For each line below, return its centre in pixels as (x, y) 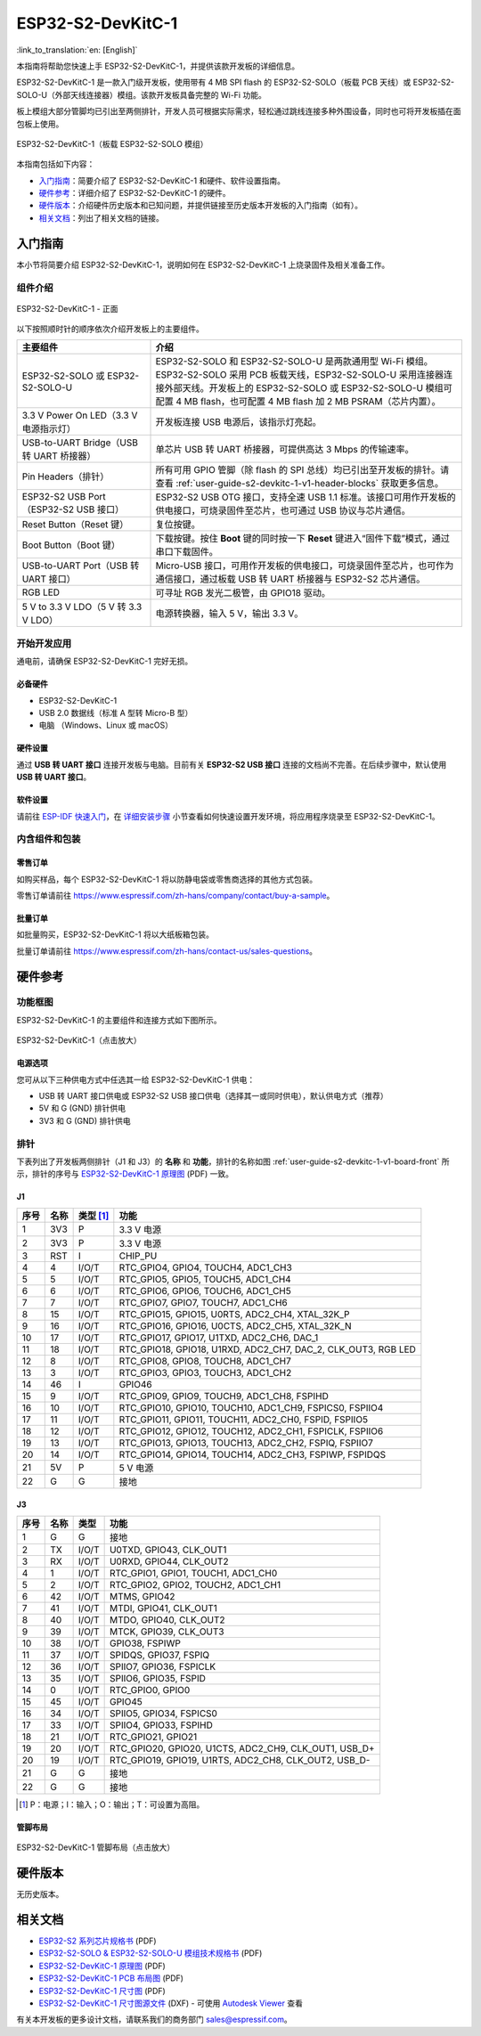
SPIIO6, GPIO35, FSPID (158, 1678)
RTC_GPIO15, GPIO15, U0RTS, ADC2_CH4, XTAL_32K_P (235, 1314)
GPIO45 (126, 1701)
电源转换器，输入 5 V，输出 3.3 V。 (229, 614)
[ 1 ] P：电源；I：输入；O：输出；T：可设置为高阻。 (112, 1804)
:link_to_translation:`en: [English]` (77, 50)
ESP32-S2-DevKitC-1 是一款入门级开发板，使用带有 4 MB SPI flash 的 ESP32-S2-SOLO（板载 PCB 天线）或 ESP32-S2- (235, 82)
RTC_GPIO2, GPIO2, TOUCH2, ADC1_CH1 (195, 1584)
